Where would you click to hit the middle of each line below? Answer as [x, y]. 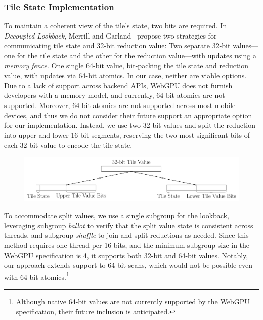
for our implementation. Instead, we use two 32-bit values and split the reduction [130, 125]
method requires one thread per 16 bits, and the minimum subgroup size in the [127, 245]
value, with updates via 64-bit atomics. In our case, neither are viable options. [125, 75]
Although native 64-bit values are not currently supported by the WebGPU [133, 301]
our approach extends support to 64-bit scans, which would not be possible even [128, 265]
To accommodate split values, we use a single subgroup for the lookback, [117, 215]
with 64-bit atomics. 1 [37, 276]
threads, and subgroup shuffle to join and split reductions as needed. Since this [126, 235]
